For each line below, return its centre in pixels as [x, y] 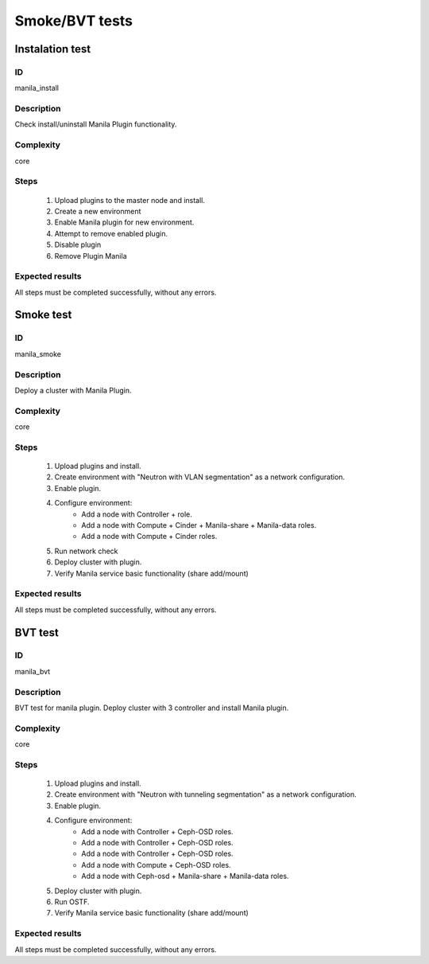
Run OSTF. [72, 902]
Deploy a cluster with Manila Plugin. [73, 390]
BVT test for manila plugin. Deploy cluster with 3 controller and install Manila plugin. [152, 708]
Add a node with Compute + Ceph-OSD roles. [156, 864]
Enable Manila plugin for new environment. [124, 222]
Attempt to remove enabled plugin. [111, 233]
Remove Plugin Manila [91, 256]
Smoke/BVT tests [74, 21]
